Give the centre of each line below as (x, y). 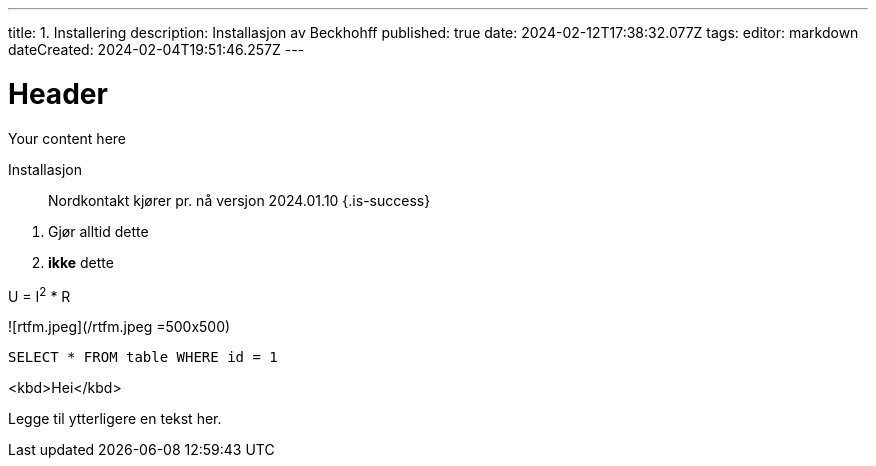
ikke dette (81, 262)
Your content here (67, 138)
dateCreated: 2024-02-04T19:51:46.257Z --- (156, 49)
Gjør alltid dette (98, 231)
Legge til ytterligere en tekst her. (115, 419)
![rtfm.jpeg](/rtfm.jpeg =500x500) (119, 327)
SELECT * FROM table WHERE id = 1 (143, 357)
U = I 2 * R (39, 294)
